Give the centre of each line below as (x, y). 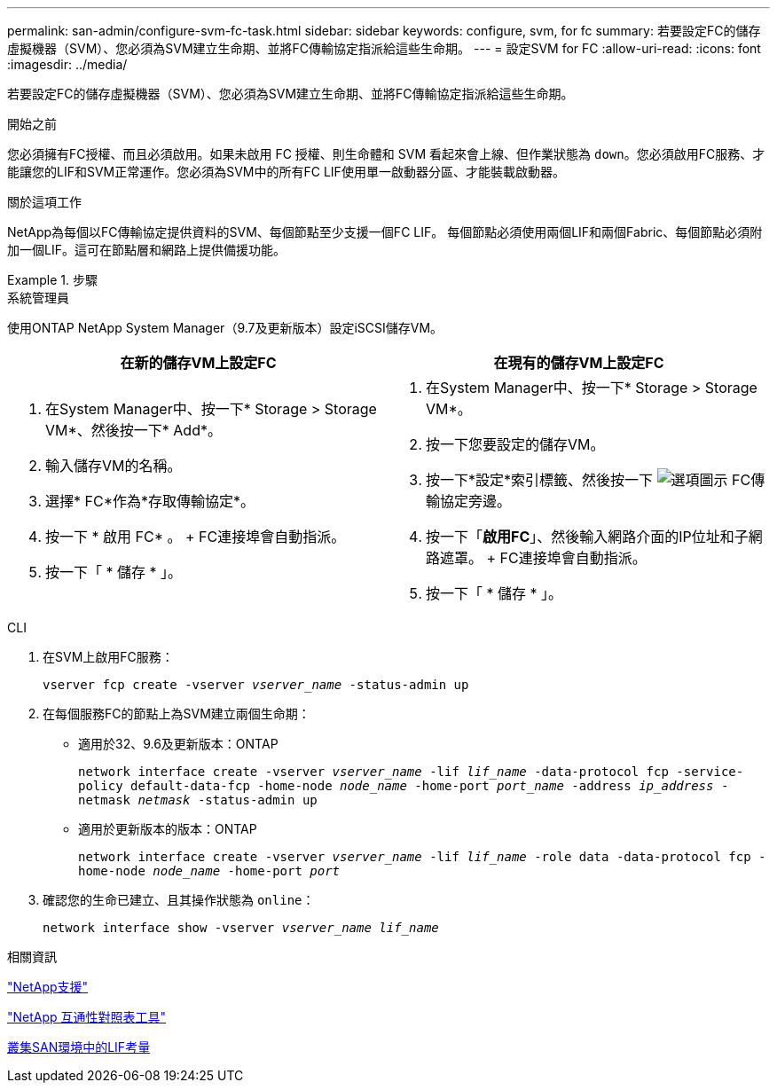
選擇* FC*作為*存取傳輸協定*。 (150, 501)
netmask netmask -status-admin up (198, 800)
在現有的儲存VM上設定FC (579, 363)
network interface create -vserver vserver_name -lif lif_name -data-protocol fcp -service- (411, 772)
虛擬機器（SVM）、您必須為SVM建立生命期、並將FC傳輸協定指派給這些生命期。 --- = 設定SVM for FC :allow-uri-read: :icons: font (384, 48)
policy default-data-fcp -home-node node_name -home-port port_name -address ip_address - (404, 786)
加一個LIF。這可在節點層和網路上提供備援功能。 (146, 250)
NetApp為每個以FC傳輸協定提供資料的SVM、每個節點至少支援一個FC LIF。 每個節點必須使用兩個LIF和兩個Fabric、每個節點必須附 (385, 232)
